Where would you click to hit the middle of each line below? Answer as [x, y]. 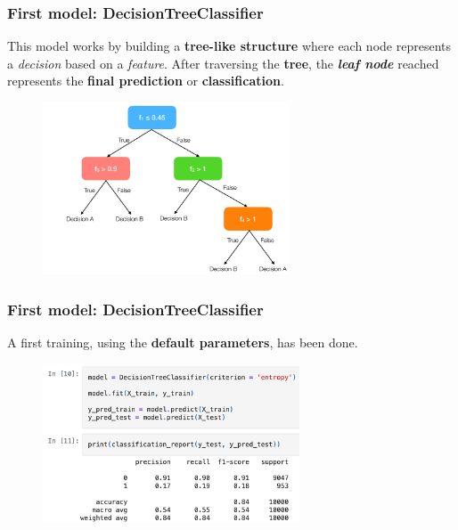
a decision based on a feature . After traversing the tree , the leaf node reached [223, 63]
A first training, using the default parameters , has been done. [183, 342]
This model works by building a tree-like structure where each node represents [229, 46]
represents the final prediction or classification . [146, 81]
